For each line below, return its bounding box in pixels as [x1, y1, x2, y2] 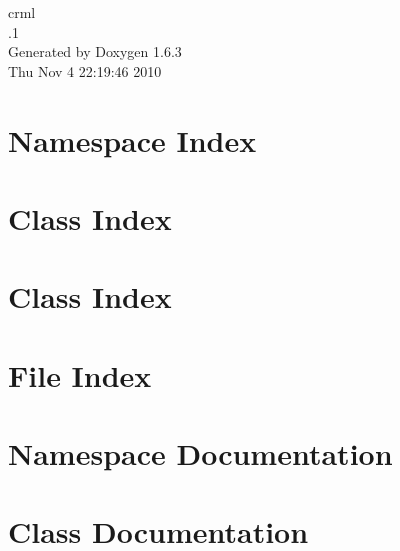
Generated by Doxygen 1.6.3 [8, 41, 182, 62]
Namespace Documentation [8, 433, 393, 474]
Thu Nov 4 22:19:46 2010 [8, 60, 162, 81]
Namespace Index [8, 119, 257, 160]
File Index [8, 354, 152, 395]
